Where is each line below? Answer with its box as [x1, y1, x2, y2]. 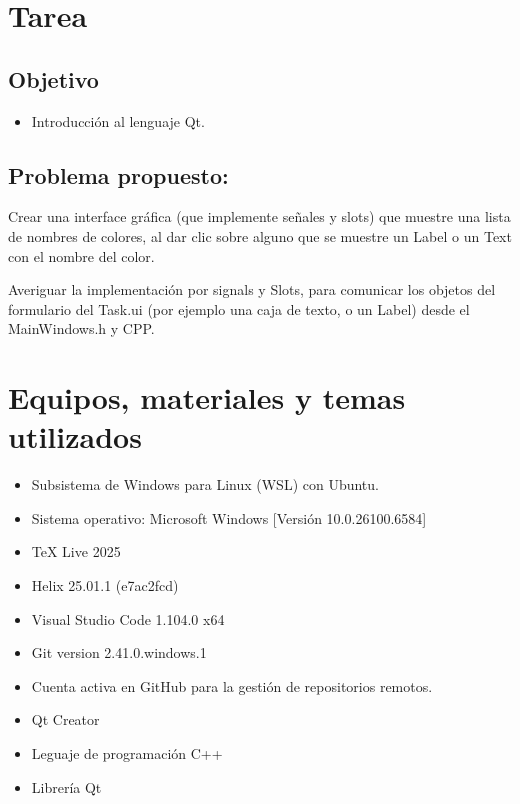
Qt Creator [31, 709, 100, 730]
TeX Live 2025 [31, 541, 121, 562]
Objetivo [8, 63, 99, 94]
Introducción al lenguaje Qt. [31, 110, 205, 131]
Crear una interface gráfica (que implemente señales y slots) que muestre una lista [8, 206, 511, 227]
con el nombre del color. [8, 245, 155, 266]
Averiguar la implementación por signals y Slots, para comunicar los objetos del [8, 279, 496, 300]
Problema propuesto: [8, 159, 229, 190]
